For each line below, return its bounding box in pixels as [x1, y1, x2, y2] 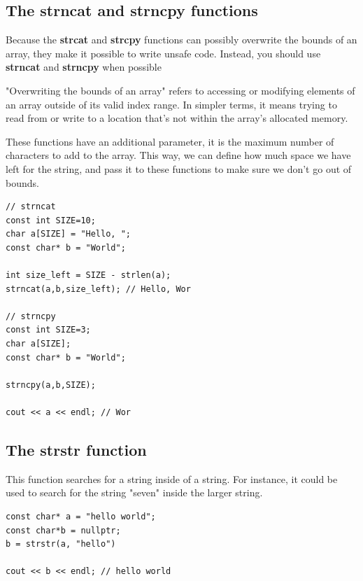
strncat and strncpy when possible [6, 59, 162, 74]
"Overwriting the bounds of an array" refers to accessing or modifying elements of [6, 83, 355, 97]
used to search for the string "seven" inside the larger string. [6, 485, 263, 500]
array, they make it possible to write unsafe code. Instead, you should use [6, 45, 321, 60]
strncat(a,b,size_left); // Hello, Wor [6, 283, 191, 294]
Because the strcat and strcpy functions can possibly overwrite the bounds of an [6, 32, 357, 47]
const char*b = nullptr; [6, 525, 121, 535]
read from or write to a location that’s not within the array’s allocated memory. [6, 111, 348, 125]
